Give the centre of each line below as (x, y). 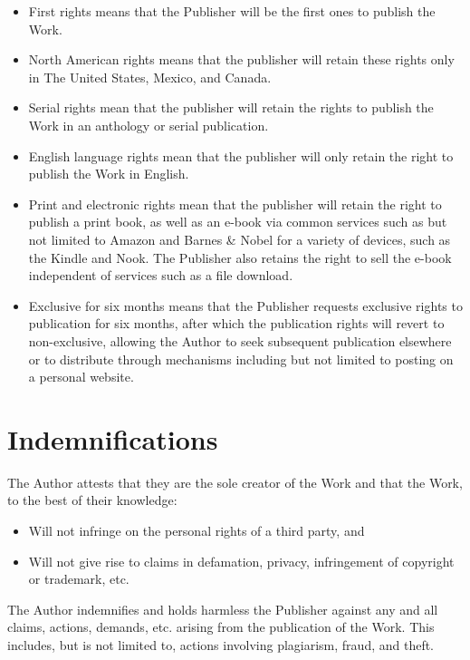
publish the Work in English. (109, 174)
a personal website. (81, 377)
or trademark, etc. (79, 579)
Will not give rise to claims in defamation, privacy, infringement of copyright (241, 561)
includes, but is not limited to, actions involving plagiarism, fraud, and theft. (221, 644)
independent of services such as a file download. (161, 275)
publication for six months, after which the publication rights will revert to (236, 323)
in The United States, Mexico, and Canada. (150, 77)
